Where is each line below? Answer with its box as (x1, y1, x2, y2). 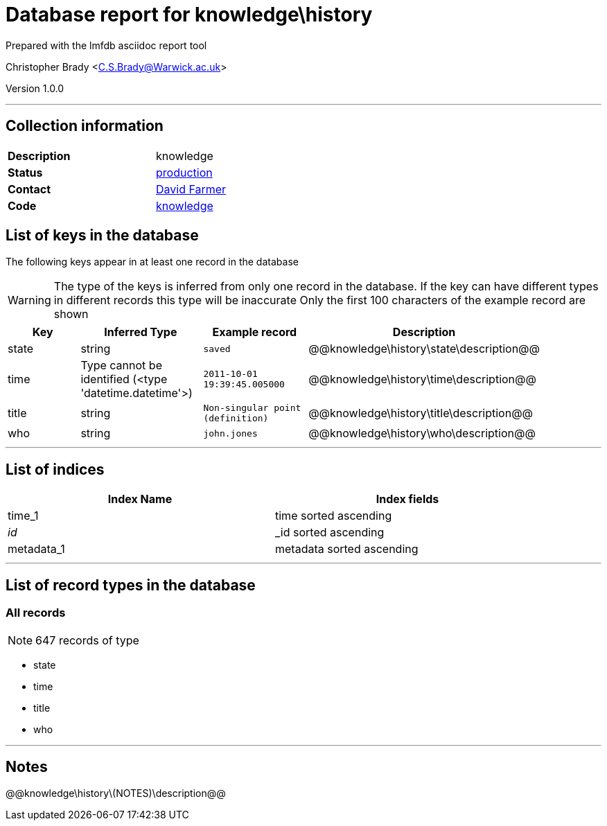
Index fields (376, 492, 439, 507)
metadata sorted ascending (275, 542, 419, 556)
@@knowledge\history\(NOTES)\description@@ (6, 787, 226, 800)
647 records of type (35, 633, 139, 647)
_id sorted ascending (275, 525, 385, 540)
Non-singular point (203, 403, 301, 414)
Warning (8, 293, 51, 308)
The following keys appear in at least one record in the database (6, 256, 299, 268)
